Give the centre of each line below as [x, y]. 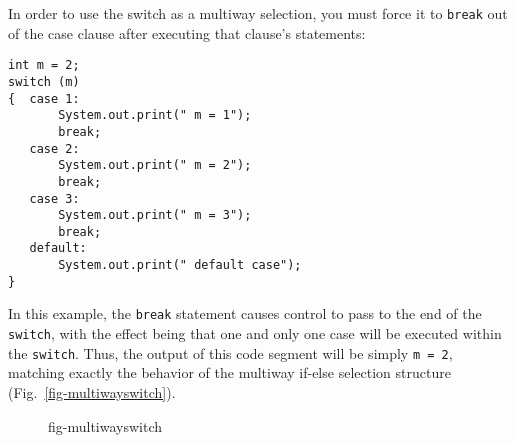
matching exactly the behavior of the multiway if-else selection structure [229, 372]
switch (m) [44, 81]
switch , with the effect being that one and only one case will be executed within [255, 333]
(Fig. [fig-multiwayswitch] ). [92, 392]
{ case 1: [44, 98]
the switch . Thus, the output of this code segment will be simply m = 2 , [230, 352]
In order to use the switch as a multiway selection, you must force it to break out [258, 13]
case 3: [54, 198]
